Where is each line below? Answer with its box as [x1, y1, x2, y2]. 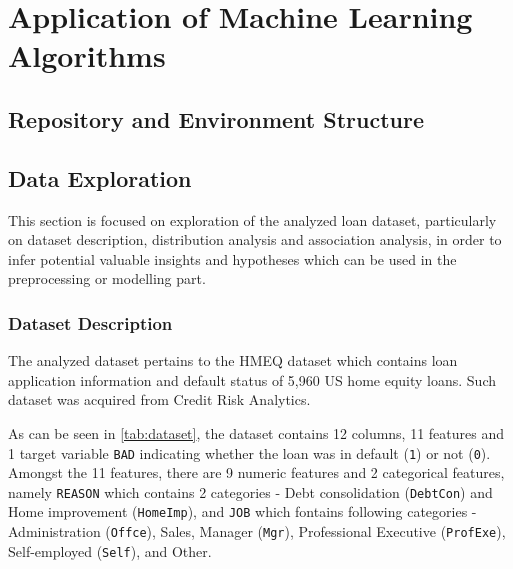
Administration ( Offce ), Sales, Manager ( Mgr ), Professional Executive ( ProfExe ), [8, 521, 506, 542]
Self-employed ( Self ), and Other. [8, 540, 212, 561]
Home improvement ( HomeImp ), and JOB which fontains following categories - [8, 501, 477, 522]
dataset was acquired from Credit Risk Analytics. [8, 389, 311, 410]
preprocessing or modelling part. [8, 268, 206, 289]
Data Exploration [8, 162, 192, 193]
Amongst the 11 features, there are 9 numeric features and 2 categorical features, [8, 462, 505, 483]
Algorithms [8, 35, 166, 76]
